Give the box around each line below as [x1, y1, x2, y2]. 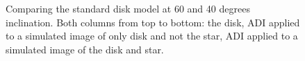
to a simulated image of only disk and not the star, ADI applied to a [6, 28, 298, 43]
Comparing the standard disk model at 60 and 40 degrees [6, 1, 250, 15]
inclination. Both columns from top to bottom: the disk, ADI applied [6, 15, 300, 29]
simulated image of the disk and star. [6, 42, 164, 56]
